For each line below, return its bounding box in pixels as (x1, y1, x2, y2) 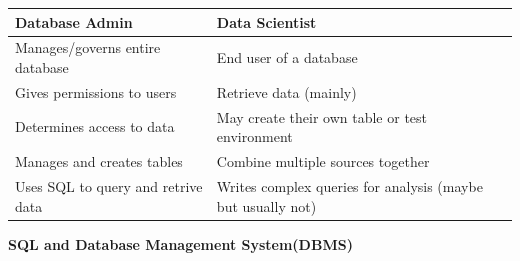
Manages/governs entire (15, 37, 161, 58)
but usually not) (216, 195, 317, 216)
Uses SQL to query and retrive (15, 175, 203, 196)
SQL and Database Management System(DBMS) (8, 233, 353, 254)
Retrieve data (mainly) (216, 81, 357, 102)
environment (216, 126, 293, 147)
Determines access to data (15, 116, 175, 137)
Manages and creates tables (15, 151, 183, 172)
